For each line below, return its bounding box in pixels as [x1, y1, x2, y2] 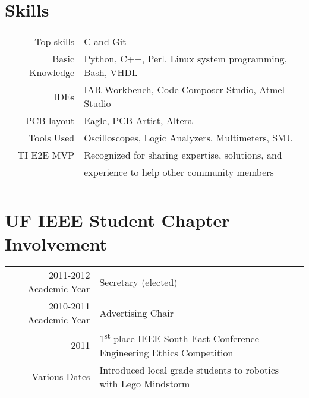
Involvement [5, 231, 108, 255]
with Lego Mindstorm [99, 376, 190, 390]
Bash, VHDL [84, 65, 138, 80]
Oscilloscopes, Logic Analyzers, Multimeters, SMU [84, 131, 294, 145]
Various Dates [31, 369, 90, 384]
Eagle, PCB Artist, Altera [84, 113, 193, 128]
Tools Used [29, 131, 75, 145]
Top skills [34, 34, 75, 49]
